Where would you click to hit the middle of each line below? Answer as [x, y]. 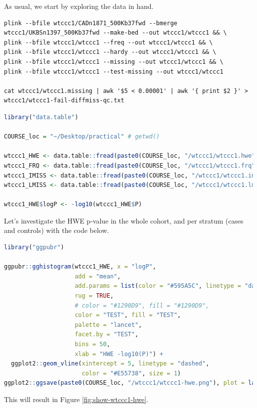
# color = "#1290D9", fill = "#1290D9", [142, 305]
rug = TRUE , [94, 296]
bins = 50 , [92, 344]
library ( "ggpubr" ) [34, 248]
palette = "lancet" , [108, 325]
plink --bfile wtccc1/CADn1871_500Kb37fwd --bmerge [91, 23]
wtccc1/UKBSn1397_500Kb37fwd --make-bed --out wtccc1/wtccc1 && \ [116, 33]
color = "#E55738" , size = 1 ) [131, 373]
